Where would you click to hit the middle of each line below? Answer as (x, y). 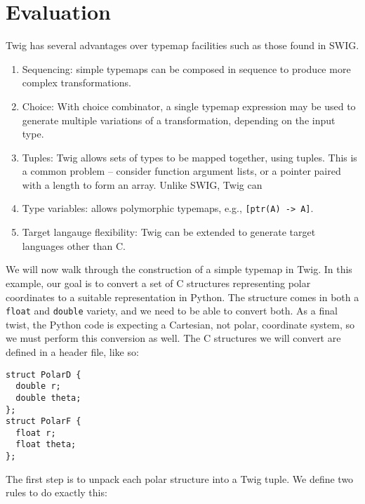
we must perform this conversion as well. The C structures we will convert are (173, 338)
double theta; (48, 398)
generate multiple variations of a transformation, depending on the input (179, 120)
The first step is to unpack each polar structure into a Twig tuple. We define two (180, 478)
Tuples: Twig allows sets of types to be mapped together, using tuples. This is (190, 157)
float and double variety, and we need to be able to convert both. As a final (172, 311)
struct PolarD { (44, 374)
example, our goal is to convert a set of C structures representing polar (158, 283)
